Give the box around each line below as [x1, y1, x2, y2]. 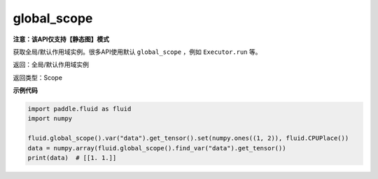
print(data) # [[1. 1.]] [27, 154, 117, 162]
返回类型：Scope [13, 73, 63, 82]
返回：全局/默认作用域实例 [13, 60, 90, 69]
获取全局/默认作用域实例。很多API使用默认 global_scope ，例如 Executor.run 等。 [13, 48, 262, 56]
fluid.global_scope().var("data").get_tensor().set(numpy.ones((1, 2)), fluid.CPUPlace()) [27, 134, 349, 143]
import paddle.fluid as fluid [27, 105, 132, 113]
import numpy [27, 115, 73, 122]
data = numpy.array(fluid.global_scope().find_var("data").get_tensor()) [27, 144, 286, 152]
